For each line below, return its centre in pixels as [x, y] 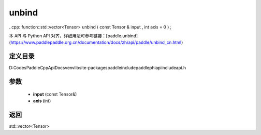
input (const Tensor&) [55, 94]
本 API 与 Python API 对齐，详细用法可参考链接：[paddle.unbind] [73, 36]
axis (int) [42, 101]
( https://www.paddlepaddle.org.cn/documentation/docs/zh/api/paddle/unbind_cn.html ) [96, 42]
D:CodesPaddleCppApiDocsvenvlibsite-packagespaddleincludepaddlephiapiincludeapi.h [97, 68]
